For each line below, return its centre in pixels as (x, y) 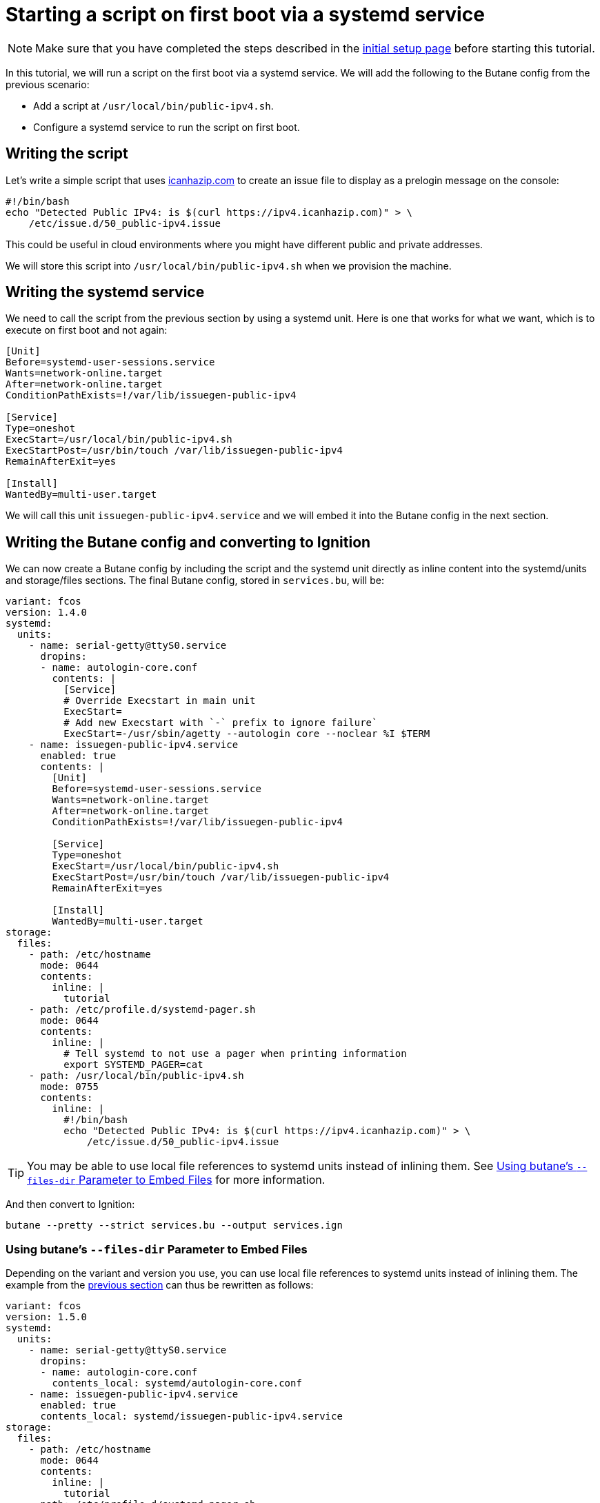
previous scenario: (48, 84)
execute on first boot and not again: (87, 330)
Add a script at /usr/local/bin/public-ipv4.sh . (153, 105)
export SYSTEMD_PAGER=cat (133, 1065)
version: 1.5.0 (47, 1317)
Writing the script (67, 154)
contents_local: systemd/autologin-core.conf (177, 1383)
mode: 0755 (69, 1087)
